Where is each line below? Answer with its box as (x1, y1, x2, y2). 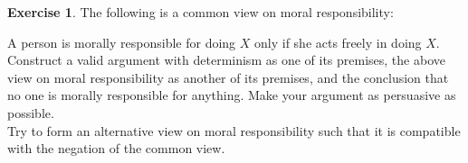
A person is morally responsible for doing (7, 32, 236, 51)
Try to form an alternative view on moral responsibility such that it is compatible (7, 121, 461, 140)
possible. (7, 103, 54, 122)
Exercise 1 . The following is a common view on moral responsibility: (7, 3, 394, 21)
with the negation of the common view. (7, 139, 225, 158)
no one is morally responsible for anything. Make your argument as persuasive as (7, 86, 456, 104)
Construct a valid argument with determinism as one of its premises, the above (7, 50, 445, 69)
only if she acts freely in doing (254, 32, 422, 51)
